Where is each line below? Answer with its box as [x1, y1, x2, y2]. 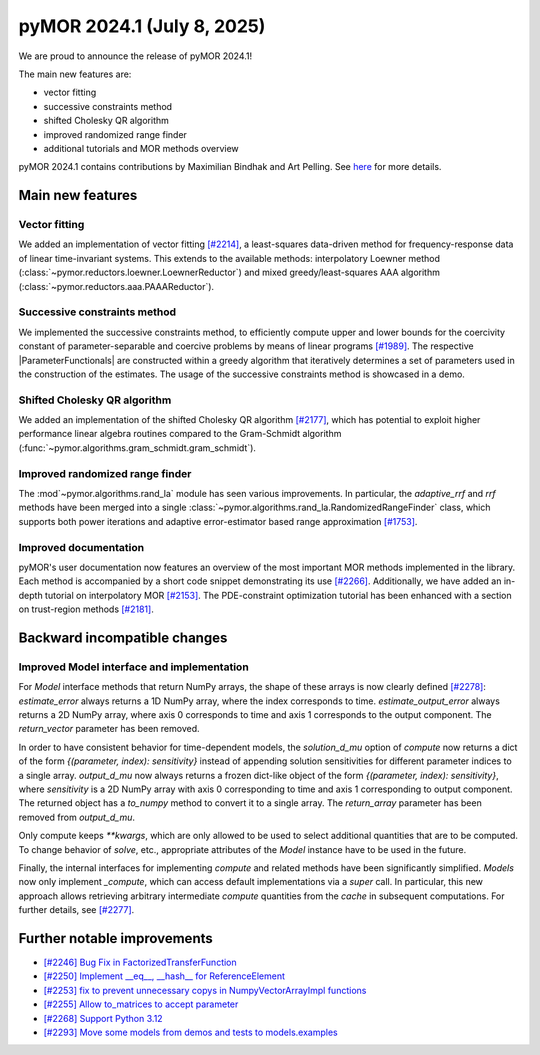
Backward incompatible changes [18, 629, 228, 646]
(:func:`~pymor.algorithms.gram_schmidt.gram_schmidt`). [18, 441, 257, 454]
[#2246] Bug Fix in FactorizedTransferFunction [43, 956, 237, 968]
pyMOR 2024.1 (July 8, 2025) [18, 15, 266, 37]
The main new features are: [18, 68, 132, 80]
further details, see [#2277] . [18, 904, 135, 916]
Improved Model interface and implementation [18, 660, 249, 674]
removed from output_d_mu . [18, 811, 135, 823]
